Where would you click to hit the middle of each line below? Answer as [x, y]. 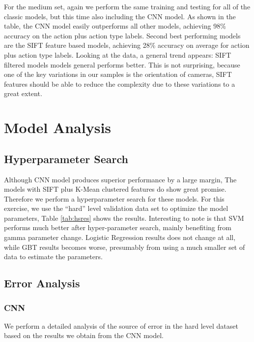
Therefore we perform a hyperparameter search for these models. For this [114, 198]
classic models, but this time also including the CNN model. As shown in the [120, 16]
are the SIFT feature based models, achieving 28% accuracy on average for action [127, 45]
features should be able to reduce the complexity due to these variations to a [120, 84]
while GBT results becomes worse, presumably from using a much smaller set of [125, 247]
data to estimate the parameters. [53, 256]
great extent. [23, 93]
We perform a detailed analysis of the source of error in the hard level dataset [121, 325]
